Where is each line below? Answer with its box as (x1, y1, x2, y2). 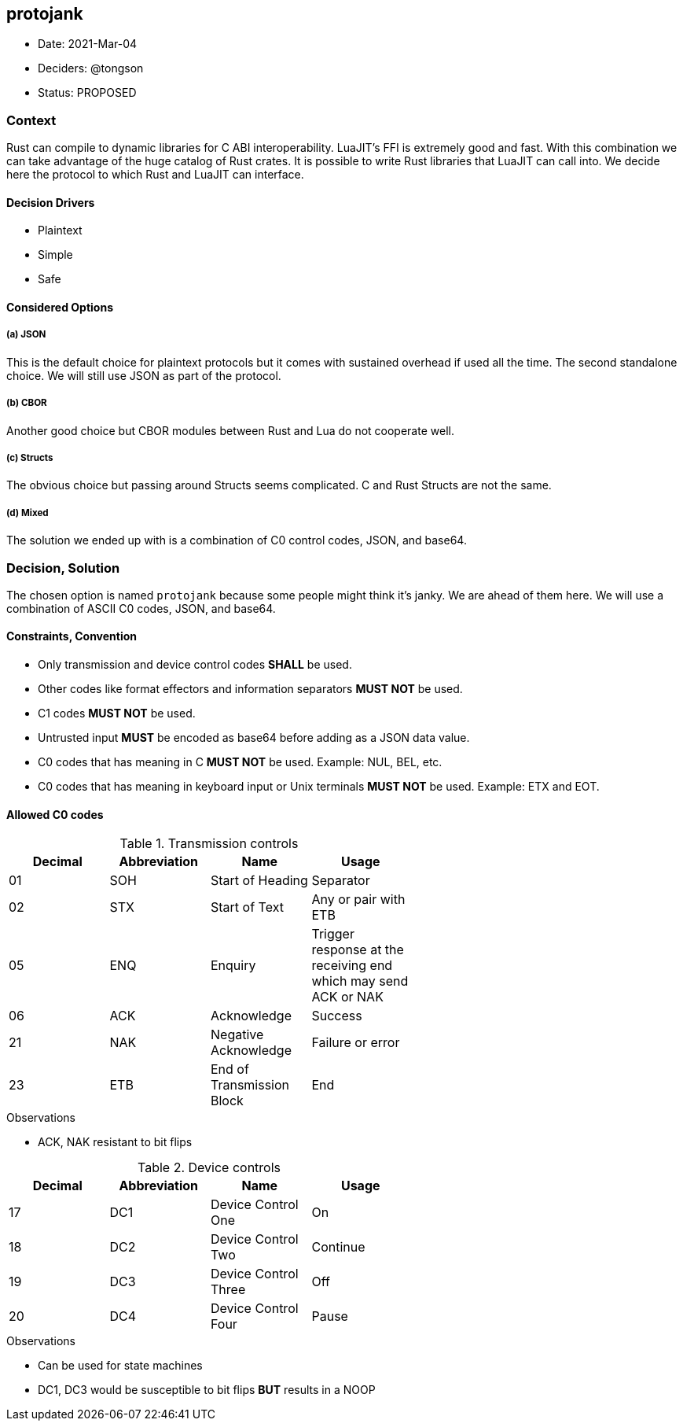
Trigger (311, 926, 354, 942)
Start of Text (211, 899, 284, 916)
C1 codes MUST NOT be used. (38, 706, 196, 721)
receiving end (311, 957, 393, 974)
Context (6, 112, 57, 128)
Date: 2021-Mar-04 (38, 37, 138, 51)
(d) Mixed (6, 507, 49, 518)
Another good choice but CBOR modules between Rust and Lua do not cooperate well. (6, 423, 454, 437)
